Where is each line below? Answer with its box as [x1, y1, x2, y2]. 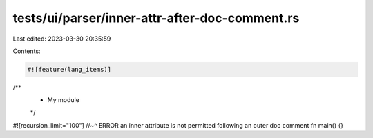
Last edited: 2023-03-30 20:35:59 [12, 34, 111, 43]
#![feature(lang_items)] [27, 66, 112, 73]
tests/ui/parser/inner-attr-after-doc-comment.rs [12, 10, 300, 26]
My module [47, 96, 79, 104]
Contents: [12, 47, 41, 55]
